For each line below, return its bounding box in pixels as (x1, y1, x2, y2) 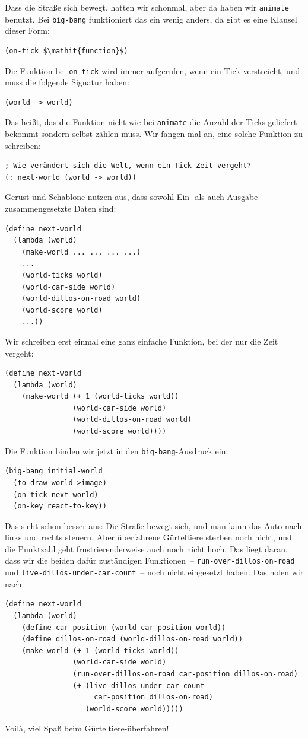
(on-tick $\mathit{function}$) (5, 46, 128, 55)
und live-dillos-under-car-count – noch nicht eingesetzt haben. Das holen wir (5, 566, 304, 578)
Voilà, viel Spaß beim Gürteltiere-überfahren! (5, 722, 169, 734)
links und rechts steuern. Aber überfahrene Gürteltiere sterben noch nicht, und (5, 531, 292, 543)
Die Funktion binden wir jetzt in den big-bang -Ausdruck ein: (5, 444, 228, 457)
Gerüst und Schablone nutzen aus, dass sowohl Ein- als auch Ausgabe (5, 190, 258, 203)
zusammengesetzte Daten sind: (5, 202, 116, 214)
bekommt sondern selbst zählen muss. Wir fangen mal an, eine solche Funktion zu (5, 128, 303, 139)
